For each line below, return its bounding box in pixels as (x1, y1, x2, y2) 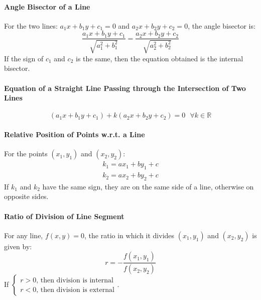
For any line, (4, 230, 43, 240)
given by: (4, 241, 32, 251)
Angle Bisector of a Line (4, 1, 90, 12)
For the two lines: (4, 20, 58, 31)
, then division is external (36, 286, 114, 293)
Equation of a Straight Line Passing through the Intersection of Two (4, 82, 246, 93)
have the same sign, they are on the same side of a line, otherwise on (42, 181, 254, 191)
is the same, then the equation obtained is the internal (75, 53, 243, 63)
